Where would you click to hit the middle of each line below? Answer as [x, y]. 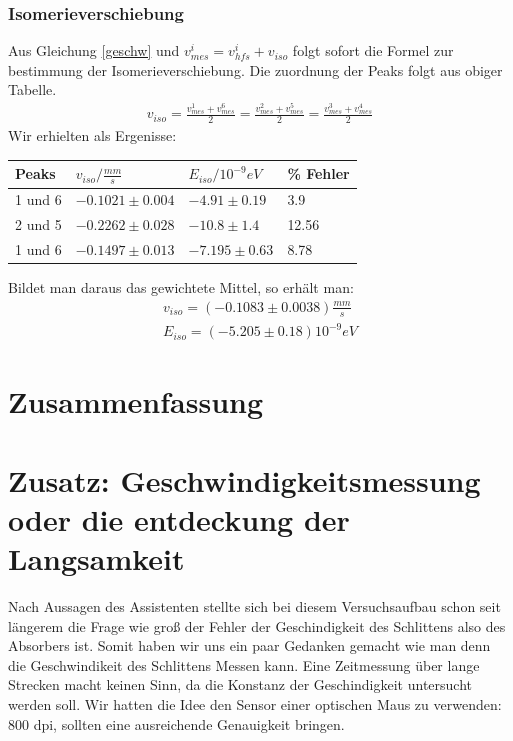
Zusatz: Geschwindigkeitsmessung [244, 479]
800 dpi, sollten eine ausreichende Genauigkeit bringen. [176, 723]
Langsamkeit [96, 558]
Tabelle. [32, 89]
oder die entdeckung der [179, 518]
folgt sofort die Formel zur [373, 50]
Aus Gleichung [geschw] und [94, 50]
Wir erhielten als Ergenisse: [92, 135]
